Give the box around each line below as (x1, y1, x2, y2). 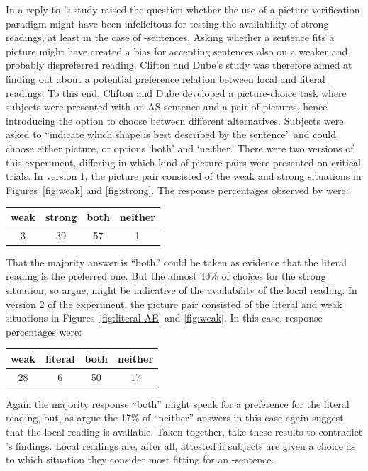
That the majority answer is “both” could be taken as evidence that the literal (6, 254, 347, 269)
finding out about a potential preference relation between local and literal (6, 71, 325, 86)
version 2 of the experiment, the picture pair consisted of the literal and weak (6, 296, 342, 311)
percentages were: (6, 324, 82, 339)
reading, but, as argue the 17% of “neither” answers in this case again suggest (6, 410, 344, 425)
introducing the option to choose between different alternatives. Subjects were (6, 113, 344, 127)
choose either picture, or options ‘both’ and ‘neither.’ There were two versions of (6, 140, 354, 155)
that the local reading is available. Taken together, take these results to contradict (6, 424, 363, 438)
